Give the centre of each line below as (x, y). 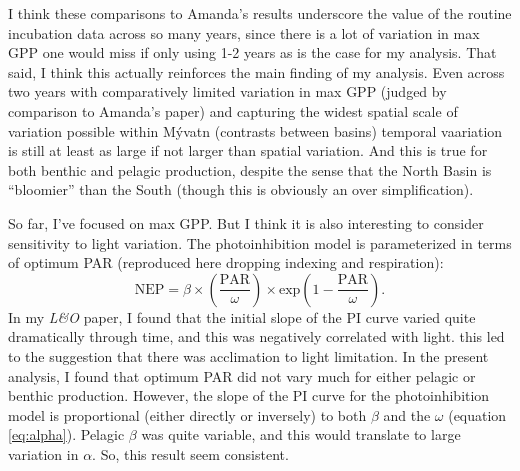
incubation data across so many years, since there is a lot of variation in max (244, 32)
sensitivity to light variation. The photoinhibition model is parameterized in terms (260, 242)
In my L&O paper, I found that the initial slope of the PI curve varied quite (242, 316)
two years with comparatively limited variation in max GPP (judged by (227, 91)
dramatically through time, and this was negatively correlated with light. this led (256, 336)
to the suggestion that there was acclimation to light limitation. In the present (248, 355)
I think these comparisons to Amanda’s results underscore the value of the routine (260, 13)
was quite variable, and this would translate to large (301, 434)
